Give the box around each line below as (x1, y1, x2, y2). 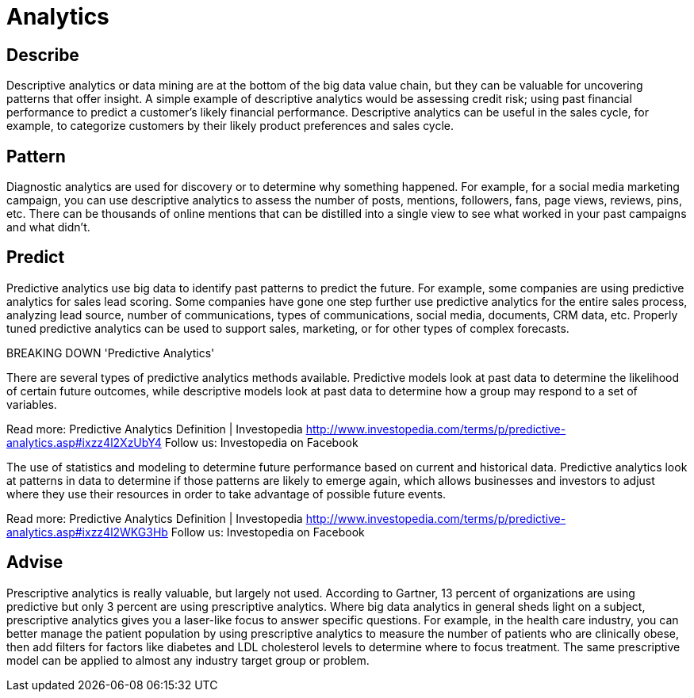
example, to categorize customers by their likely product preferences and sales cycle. (6, 119, 454, 133)
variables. (6, 397, 57, 411)
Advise (6, 552, 63, 573)
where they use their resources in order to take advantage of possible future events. (6, 486, 447, 501)
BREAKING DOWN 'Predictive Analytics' (6, 345, 215, 360)
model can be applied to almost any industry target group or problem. (6, 653, 370, 667)
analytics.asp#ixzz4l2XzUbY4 (6, 435, 162, 449)
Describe (6, 44, 79, 65)
